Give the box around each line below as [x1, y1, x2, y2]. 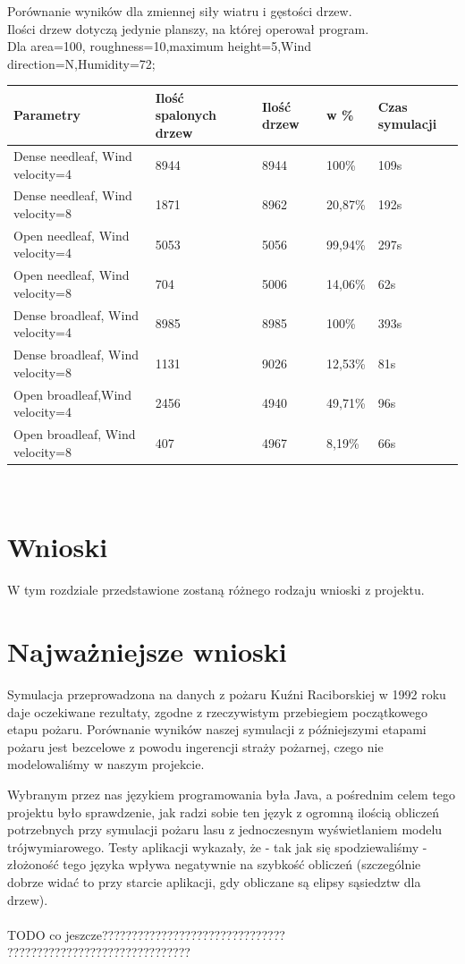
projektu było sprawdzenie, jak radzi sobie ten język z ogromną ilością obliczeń [7, 802, 440, 821]
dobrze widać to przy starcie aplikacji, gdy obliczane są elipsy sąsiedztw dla [7, 873, 421, 892]
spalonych [155, 106, 216, 124]
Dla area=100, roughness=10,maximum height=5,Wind [7, 37, 311, 55]
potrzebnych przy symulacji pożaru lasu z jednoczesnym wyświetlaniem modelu [7, 820, 443, 839]
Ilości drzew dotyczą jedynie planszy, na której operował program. [7, 19, 369, 38]
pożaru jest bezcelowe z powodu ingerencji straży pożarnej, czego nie [7, 737, 384, 756]
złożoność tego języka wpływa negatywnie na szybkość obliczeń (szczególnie [7, 855, 421, 874]
